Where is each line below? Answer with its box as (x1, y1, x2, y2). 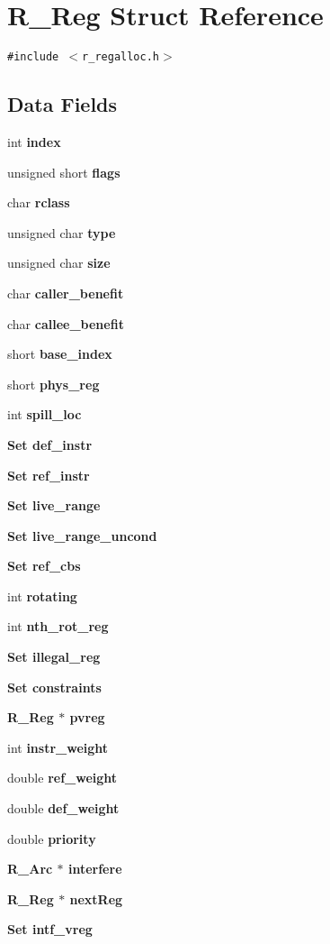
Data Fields (7, 90, 118, 118)
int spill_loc (7, 405, 82, 424)
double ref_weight (7, 768, 118, 787)
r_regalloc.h (82, 50, 159, 64)
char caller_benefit (7, 283, 124, 302)
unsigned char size (7, 253, 111, 272)
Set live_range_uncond (7, 526, 157, 545)
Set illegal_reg (7, 647, 101, 666)
